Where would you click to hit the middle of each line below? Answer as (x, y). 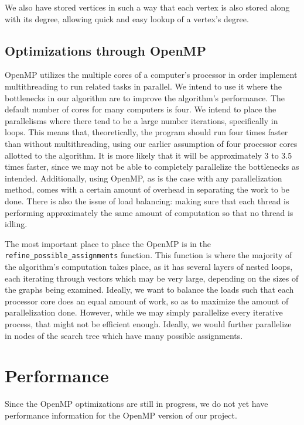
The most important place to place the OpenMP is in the (108, 243)
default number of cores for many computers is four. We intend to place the (141, 109)
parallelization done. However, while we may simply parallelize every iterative (144, 312)
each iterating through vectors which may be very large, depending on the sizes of (152, 278)
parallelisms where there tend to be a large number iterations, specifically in (141, 120)
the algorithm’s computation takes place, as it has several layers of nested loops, (149, 266)
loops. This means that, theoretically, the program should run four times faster (146, 132)
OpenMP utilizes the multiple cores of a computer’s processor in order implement (151, 75)
